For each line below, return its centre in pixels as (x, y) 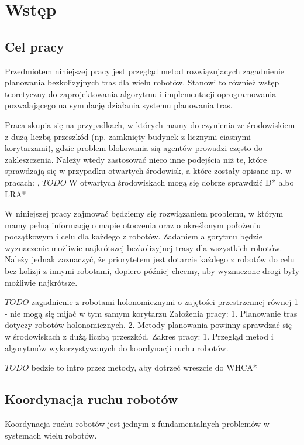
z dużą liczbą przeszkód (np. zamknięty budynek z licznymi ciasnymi (128, 136)
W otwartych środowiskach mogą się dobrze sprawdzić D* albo (182, 182)
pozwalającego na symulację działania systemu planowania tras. (119, 105)
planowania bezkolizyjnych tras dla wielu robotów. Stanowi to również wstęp (142, 82)
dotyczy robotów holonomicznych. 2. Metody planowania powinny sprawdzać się (148, 325)
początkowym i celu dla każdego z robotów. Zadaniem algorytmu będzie (134, 236)
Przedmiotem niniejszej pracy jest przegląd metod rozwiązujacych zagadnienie (145, 71)
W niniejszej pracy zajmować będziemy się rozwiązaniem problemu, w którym (144, 213)
